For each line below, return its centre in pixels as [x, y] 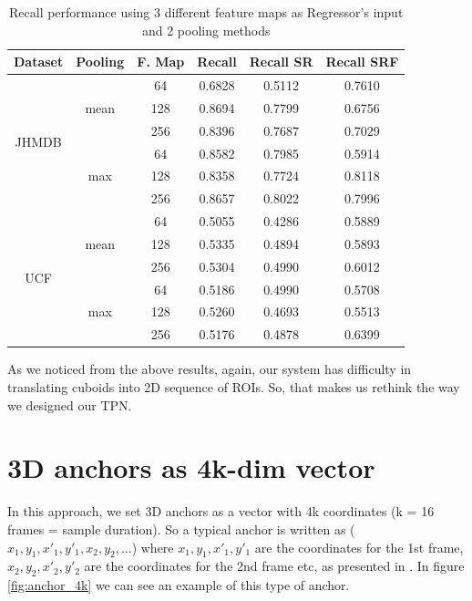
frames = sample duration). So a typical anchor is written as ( [181, 528]
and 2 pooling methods [206, 30]
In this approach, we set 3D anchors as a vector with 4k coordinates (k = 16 [221, 511]
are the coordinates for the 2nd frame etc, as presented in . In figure [274, 566]
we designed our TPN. [70, 404]
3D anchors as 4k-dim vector [191, 467]
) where [153, 547]
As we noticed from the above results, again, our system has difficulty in [210, 369]
